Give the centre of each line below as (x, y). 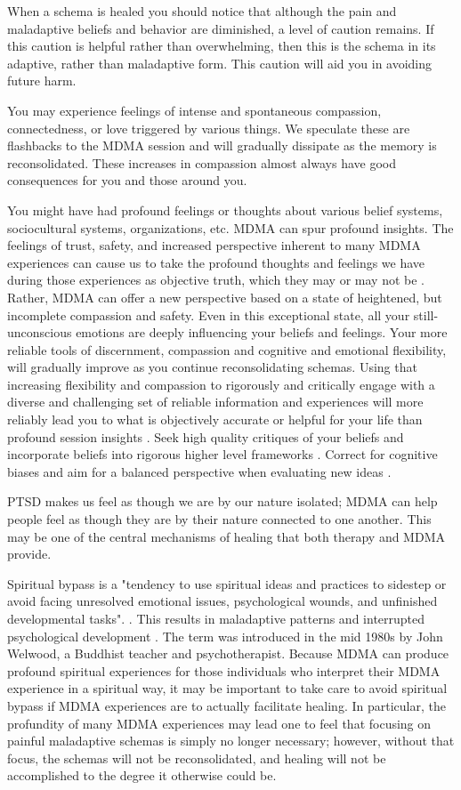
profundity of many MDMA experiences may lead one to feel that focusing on (219, 723)
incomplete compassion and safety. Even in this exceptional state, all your (209, 314)
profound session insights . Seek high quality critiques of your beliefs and (206, 436)
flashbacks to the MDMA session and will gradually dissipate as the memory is (222, 145)
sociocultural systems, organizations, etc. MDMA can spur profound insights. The (230, 227)
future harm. (42, 81)
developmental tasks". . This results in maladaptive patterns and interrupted (216, 618)
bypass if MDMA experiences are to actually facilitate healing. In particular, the (226, 705)
